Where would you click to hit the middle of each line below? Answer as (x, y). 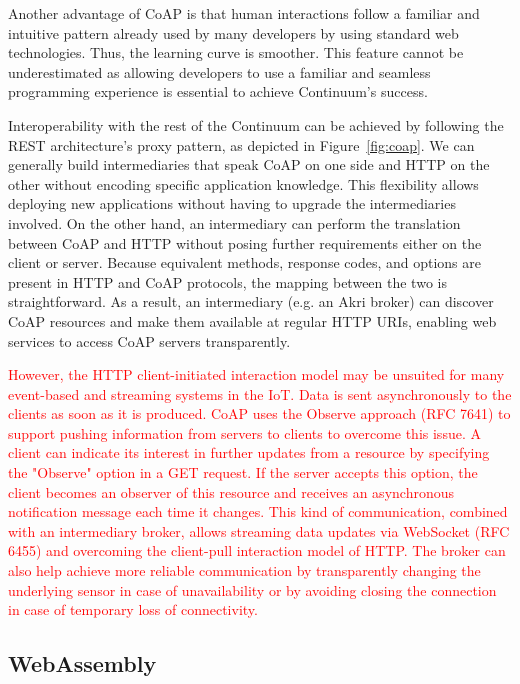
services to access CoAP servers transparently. (149, 340)
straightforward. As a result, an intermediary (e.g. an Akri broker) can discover (251, 301)
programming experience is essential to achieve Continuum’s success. (218, 91)
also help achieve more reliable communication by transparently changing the (244, 570)
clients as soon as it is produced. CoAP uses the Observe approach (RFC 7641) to (259, 413)
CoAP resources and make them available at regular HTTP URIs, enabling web (252, 320)
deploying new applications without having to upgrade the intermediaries (232, 203)
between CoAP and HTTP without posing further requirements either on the (245, 242)
